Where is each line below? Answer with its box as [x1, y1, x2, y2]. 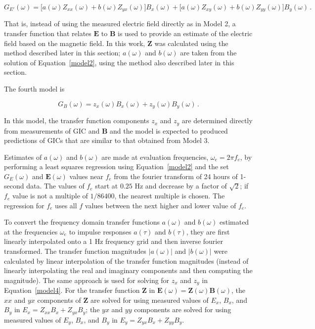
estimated [219, 217, 249, 227]
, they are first [186, 226, 230, 236]
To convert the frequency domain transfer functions [4, 217, 160, 227]
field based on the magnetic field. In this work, [4, 38, 145, 48]
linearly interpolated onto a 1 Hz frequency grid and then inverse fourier [4, 236, 223, 246]
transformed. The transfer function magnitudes [4, 246, 146, 256]
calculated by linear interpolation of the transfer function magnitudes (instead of [4, 255, 249, 266]
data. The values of [26, 181, 85, 191]
